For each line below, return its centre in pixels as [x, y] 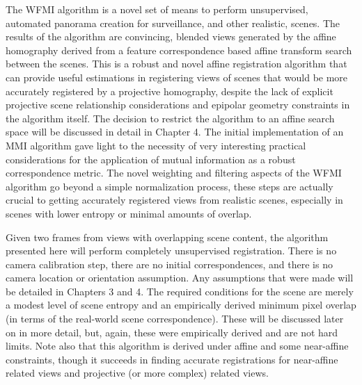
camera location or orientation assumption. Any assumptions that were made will [180, 278]
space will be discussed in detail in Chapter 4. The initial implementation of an [175, 132]
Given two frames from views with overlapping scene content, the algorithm [167, 237]
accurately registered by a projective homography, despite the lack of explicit [170, 91]
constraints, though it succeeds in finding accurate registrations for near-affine [172, 359]
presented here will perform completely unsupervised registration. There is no [171, 251]
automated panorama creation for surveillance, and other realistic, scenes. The [173, 23]
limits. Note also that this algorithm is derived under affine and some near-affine [177, 346]
